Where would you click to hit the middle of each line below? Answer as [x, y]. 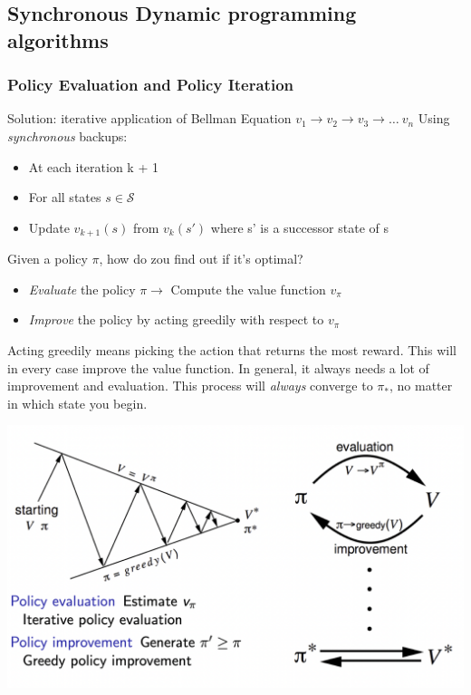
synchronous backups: [67, 135]
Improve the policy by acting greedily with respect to [176, 319]
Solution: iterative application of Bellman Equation [149, 118]
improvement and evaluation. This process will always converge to [190, 386]
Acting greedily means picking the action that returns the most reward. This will [232, 350]
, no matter [421, 386]
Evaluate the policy [82, 289]
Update [49, 227]
